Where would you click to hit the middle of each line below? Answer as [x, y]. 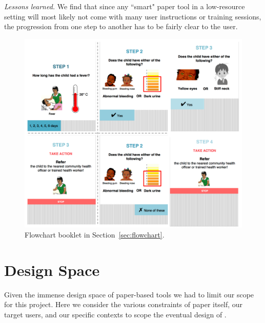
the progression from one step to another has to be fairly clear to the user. [121, 26]
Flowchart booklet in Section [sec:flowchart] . [95, 234]
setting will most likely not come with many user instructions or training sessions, [133, 16]
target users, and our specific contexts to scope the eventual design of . [115, 314]
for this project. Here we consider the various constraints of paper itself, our [124, 304]
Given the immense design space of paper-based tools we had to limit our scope [129, 294]
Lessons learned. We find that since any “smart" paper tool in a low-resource [125, 6]
